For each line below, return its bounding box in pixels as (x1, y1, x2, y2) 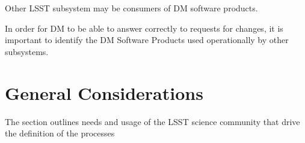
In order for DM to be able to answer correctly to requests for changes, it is (5, 22, 283, 34)
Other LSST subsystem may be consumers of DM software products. (5, 2, 258, 14)
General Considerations (5, 80, 203, 105)
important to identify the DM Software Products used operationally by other (5, 34, 289, 46)
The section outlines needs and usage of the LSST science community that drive (5, 115, 300, 127)
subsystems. (5, 45, 49, 57)
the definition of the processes (5, 127, 115, 139)
